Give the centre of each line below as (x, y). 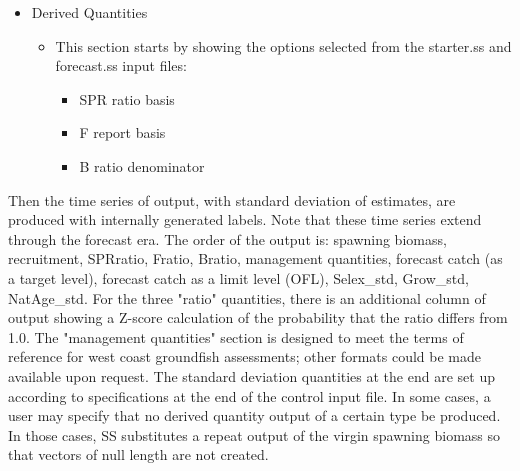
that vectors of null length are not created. (138, 454)
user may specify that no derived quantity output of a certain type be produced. (254, 415)
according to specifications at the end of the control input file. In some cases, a (249, 395)
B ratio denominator (142, 165)
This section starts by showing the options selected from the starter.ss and (283, 45)
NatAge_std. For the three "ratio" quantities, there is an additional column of (247, 297)
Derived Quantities (89, 12)
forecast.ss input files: (121, 65)
